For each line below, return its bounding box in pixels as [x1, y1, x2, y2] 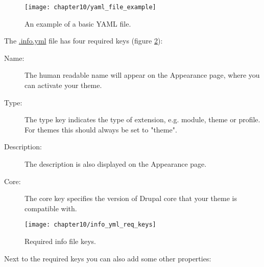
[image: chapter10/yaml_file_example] [25, 4, 156, 11]
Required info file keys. [25, 236, 96, 247]
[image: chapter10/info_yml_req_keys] [25, 221, 156, 229]
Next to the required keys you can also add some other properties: [4, 253, 211, 263]
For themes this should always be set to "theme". [25, 124, 177, 135]
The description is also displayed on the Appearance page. [25, 159, 207, 169]
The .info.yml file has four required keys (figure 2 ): [4, 35, 163, 46]
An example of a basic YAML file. [25, 18, 131, 29]
